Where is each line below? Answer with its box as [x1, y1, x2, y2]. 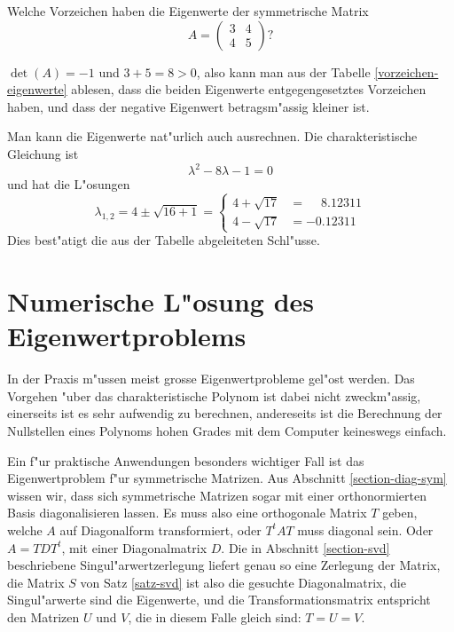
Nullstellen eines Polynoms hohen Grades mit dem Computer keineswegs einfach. [7, 422, 447, 439]
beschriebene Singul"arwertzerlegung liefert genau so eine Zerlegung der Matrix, [7, 556, 441, 574]
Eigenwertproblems [7, 318, 247, 354]
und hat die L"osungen [7, 175, 130, 194]
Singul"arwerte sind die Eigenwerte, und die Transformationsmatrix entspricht [7, 590, 431, 609]
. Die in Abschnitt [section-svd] [221, 538, 390, 557]
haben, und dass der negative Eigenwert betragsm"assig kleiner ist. [7, 97, 370, 115]
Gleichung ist [7, 144, 79, 162]
